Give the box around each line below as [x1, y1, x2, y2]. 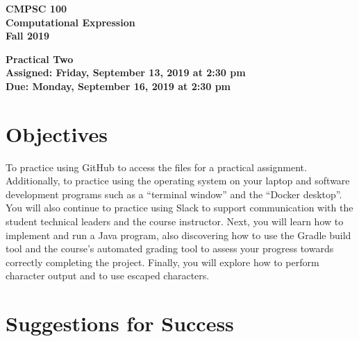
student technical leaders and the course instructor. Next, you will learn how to [6, 214, 344, 229]
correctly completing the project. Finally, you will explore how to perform [6, 254, 319, 269]
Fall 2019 [6, 28, 50, 43]
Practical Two [6, 51, 74, 66]
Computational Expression [6, 15, 135, 29]
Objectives [6, 119, 108, 148]
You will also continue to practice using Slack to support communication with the [6, 200, 353, 215]
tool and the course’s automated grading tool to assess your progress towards [6, 241, 334, 256]
